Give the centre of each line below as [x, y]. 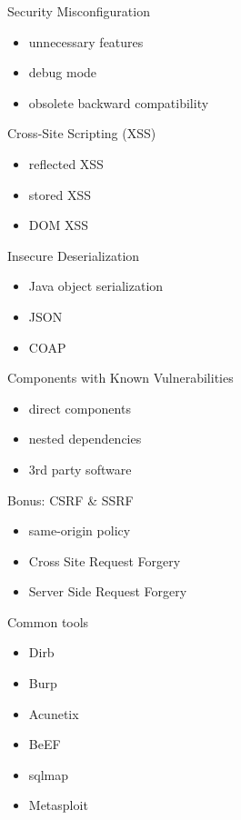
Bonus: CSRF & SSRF [70, 500]
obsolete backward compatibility [119, 102]
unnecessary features [86, 41]
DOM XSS [58, 225]
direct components [80, 408]
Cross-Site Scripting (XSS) [82, 133]
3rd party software [80, 469]
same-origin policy [80, 530]
